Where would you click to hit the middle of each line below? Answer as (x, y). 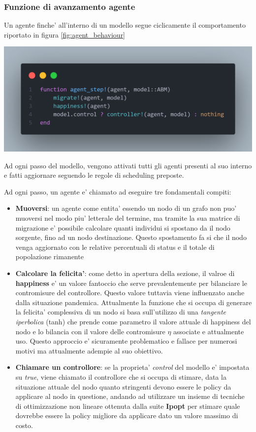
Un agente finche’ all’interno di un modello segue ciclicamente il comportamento (125, 25)
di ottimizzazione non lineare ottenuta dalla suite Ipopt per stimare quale (128, 406)
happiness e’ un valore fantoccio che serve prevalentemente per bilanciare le (131, 283)
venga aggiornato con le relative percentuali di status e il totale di (115, 247)
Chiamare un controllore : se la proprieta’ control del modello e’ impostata (132, 367)
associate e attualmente (209, 331)
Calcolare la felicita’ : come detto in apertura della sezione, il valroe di (125, 273)
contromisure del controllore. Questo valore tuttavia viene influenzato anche (130, 293)
